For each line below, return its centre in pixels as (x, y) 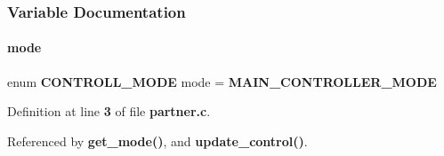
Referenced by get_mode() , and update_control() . (157, 140)
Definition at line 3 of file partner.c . (109, 111)
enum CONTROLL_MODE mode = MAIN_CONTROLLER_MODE (222, 81)
